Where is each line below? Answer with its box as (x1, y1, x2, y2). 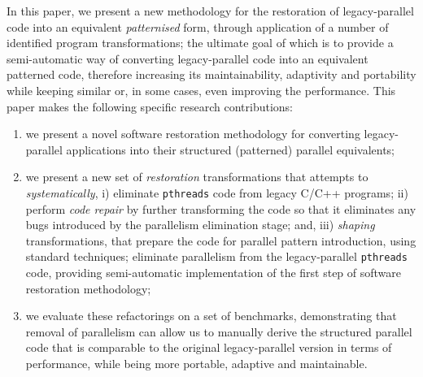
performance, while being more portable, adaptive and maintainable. (25, 355, 368, 371)
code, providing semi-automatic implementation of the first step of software (25, 264, 402, 281)
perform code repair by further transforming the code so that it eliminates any (25, 200, 416, 217)
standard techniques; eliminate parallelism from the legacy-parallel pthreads (25, 248, 408, 265)
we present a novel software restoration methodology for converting (25, 125, 360, 142)
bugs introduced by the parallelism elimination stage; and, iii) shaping (25, 216, 375, 233)
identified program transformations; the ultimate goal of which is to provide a (7, 34, 394, 51)
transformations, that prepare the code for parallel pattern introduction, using (25, 232, 416, 249)
